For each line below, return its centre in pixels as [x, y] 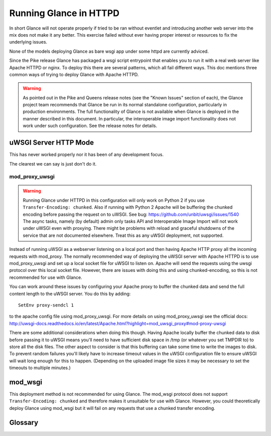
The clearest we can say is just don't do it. [53, 164]
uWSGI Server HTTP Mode [52, 143]
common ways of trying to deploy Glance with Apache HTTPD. [74, 74]
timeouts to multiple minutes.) [40, 368]
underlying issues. [28, 42]
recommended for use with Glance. [46, 277]
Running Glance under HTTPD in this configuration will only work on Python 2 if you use [114, 200]
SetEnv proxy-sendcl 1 [46, 305]
